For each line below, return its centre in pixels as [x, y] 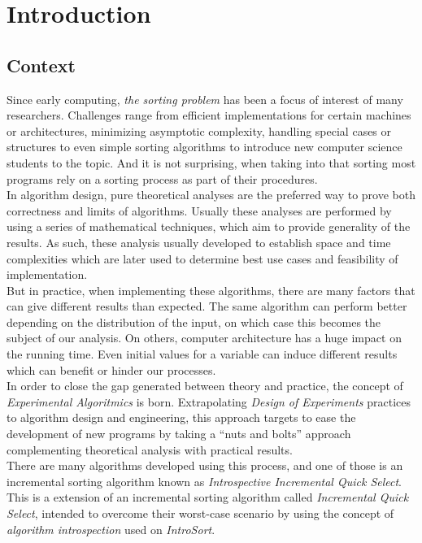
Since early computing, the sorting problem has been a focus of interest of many [205, 99]
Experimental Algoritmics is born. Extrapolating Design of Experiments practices [209, 401]
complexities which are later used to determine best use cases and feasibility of [202, 258]
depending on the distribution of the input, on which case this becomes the [194, 321]
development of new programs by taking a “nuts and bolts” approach [179, 434]
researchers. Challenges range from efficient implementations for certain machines [209, 115]
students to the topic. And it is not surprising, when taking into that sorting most [211, 162]
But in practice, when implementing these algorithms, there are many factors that [211, 290]
